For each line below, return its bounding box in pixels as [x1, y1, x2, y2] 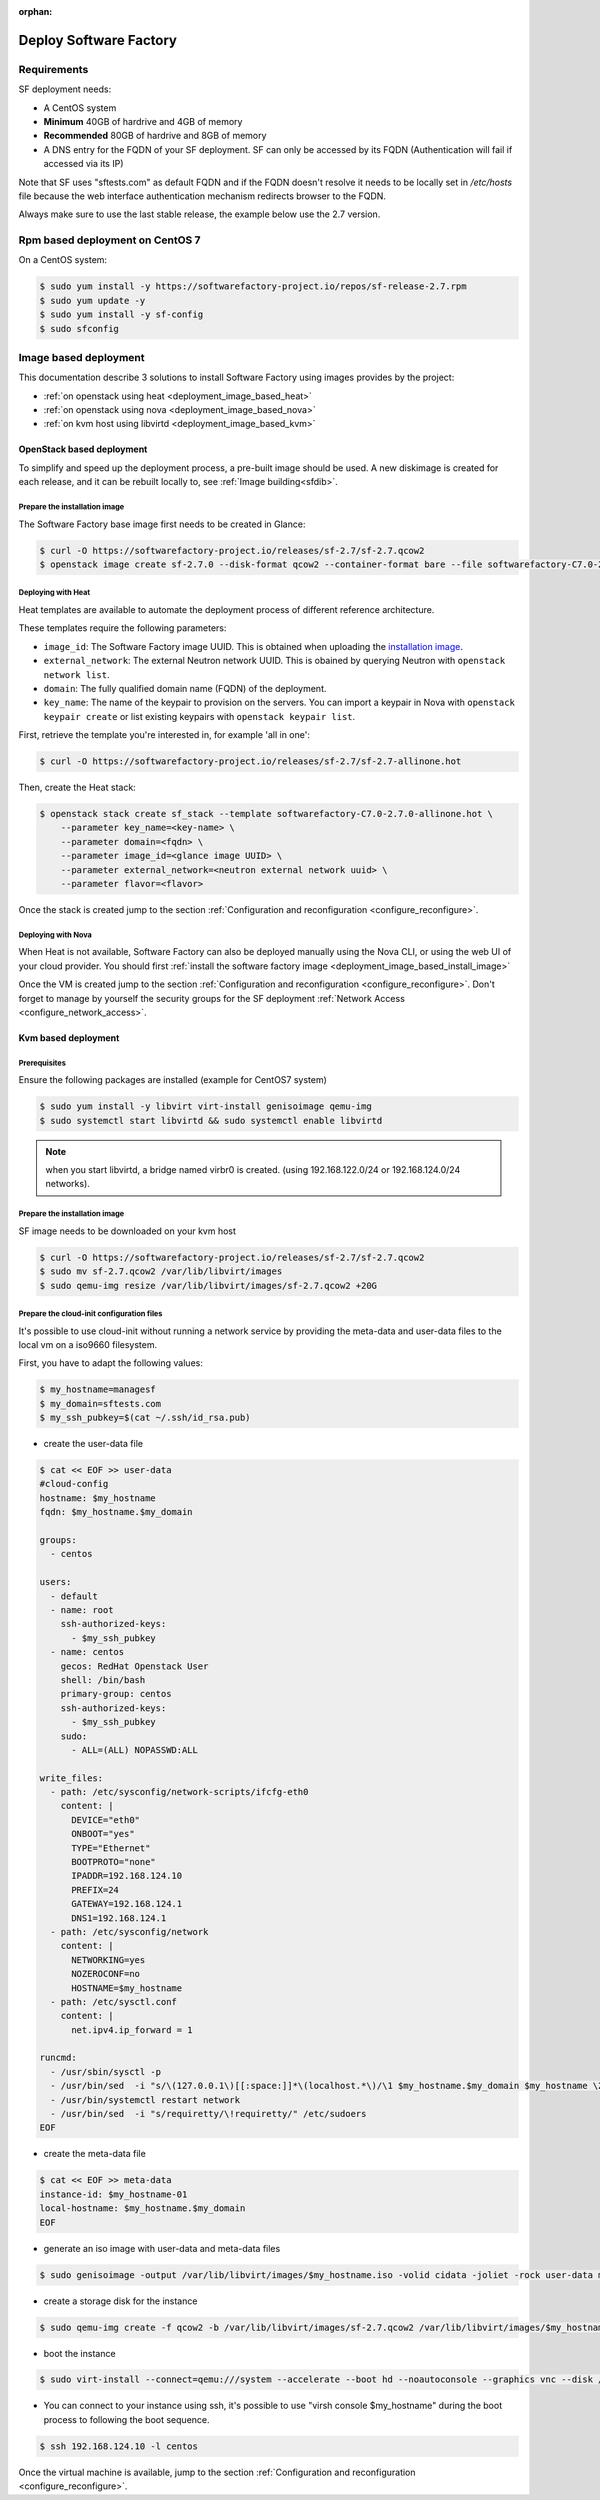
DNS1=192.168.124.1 [71, 1912, 167, 1924]
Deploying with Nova [18, 930, 92, 940]
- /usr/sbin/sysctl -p [50, 2066, 162, 2077]
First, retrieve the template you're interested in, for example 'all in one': [18, 729, 310, 741]
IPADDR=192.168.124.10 [71, 1870, 183, 1882]
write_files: [39, 1772, 104, 1784]
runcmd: [39, 2052, 77, 2064]
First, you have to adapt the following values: [18, 1357, 204, 1369]
